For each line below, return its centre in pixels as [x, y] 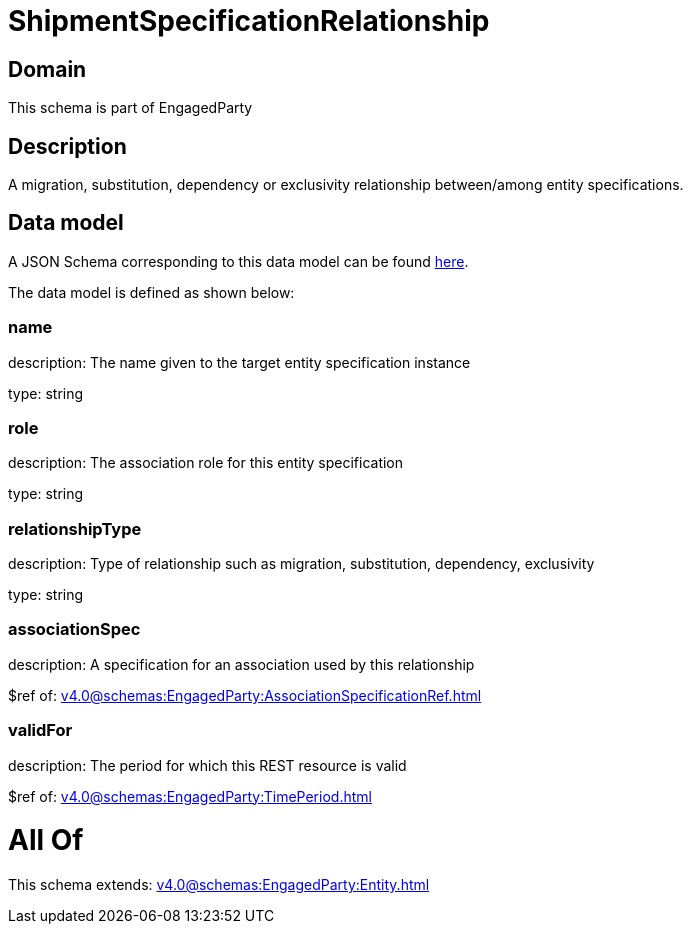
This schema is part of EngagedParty [130, 108]
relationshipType [75, 528]
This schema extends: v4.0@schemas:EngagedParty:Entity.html [219, 885]
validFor [40, 730]
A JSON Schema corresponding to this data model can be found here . [238, 261]
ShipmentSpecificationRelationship [249, 21]
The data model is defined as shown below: [151, 292]
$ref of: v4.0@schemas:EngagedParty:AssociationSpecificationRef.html [245, 695]
